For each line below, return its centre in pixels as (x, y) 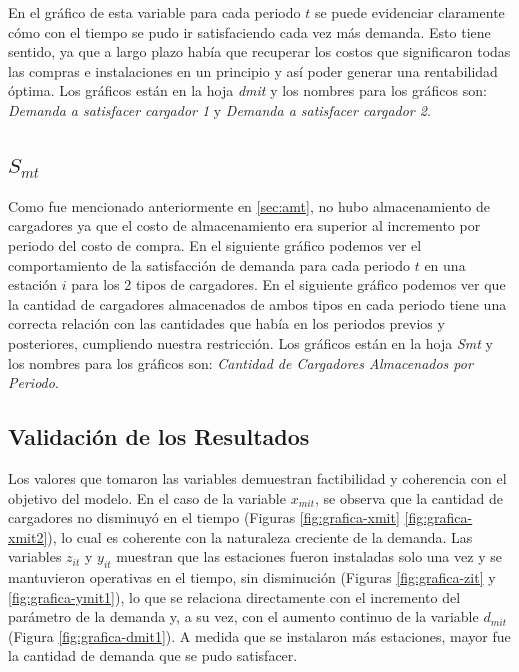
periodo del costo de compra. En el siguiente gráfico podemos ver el (215, 244)
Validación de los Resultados (159, 436)
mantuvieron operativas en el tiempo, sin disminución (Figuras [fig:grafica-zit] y (252, 577)
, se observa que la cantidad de (408, 497)
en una (445, 264)
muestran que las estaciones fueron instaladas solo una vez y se (309, 556)
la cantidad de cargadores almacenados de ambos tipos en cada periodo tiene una (257, 303)
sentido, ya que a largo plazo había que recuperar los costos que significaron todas (259, 51)
